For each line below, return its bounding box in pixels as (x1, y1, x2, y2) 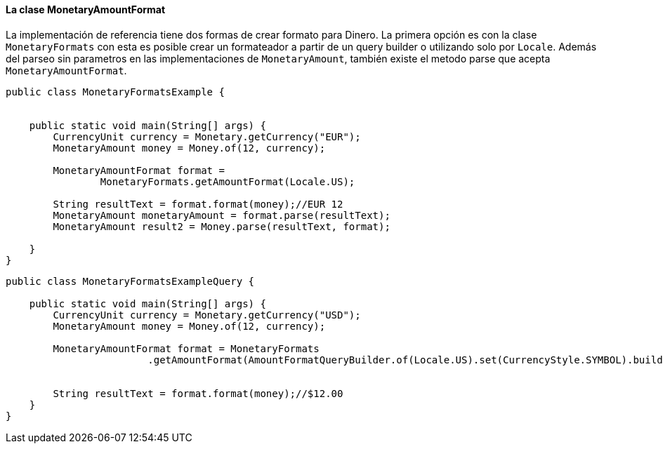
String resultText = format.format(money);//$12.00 (53, 387, 343, 399)
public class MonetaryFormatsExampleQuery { (6, 275, 255, 287)
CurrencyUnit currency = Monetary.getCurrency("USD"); (53, 309, 361, 321)
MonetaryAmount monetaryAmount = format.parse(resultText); (53, 209, 390, 221)
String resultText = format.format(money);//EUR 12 (53, 198, 343, 210)
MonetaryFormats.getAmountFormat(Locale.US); (100, 175, 355, 187)
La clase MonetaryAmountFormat (6, 4, 166, 15)
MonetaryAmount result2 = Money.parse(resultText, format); (53, 220, 390, 232)
